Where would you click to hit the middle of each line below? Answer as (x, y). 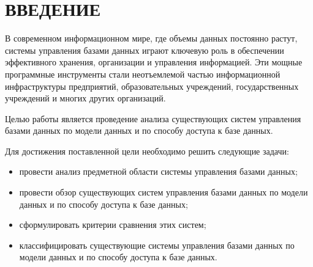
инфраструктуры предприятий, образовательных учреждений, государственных (152, 86)
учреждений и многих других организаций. (85, 98)
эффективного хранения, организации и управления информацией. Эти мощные (154, 62)
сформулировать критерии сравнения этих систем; (113, 225)
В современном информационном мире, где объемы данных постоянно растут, (151, 38)
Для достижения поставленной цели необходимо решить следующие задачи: (147, 151)
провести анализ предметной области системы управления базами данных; (158, 171)
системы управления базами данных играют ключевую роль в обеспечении (145, 50)
